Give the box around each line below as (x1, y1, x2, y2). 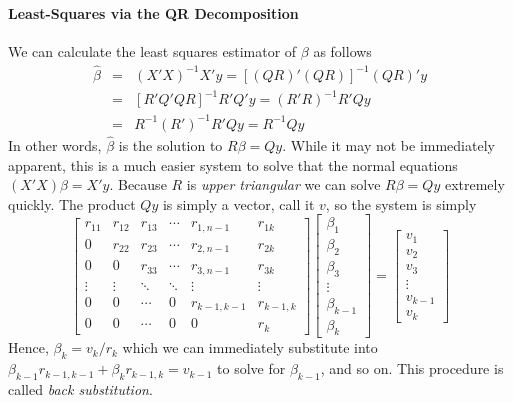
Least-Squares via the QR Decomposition (8, 2, 299, 23)
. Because (109, 174, 167, 195)
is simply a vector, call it (162, 193, 315, 214)
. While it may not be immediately (282, 134, 495, 155)
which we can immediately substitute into (122, 337, 378, 358)
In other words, (8, 134, 102, 155)
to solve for (217, 358, 286, 379)
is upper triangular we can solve (186, 174, 381, 195)
